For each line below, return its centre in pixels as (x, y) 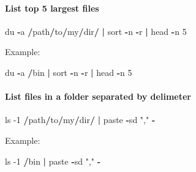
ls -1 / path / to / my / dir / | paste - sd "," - (80, 120)
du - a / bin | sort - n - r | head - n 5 (69, 72)
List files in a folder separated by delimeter (98, 96)
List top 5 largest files (52, 8)
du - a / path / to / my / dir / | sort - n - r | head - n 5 (96, 31)
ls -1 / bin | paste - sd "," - (53, 161)
